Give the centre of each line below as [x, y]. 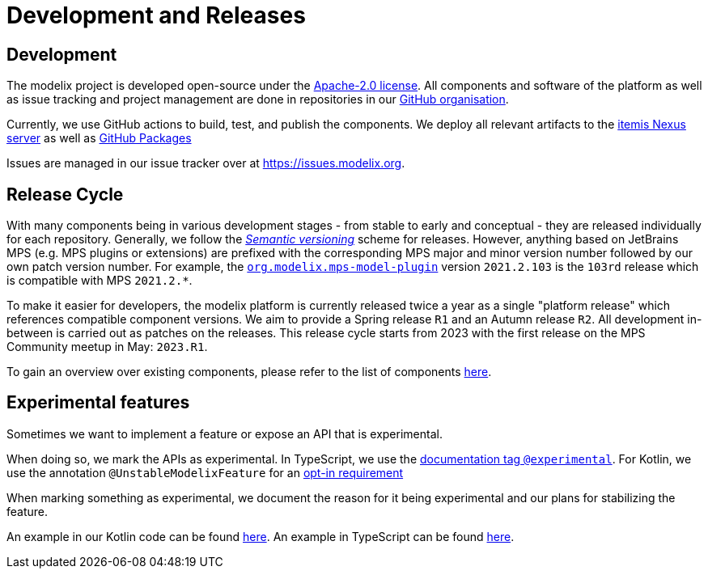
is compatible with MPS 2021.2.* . [100, 281]
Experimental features [98, 403]
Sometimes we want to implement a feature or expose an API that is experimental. [225, 433]
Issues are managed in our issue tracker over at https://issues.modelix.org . [206, 163]
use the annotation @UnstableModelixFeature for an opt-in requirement [205, 472]
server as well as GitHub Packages [99, 138]
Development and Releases [156, 15]
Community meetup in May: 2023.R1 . [107, 347]
